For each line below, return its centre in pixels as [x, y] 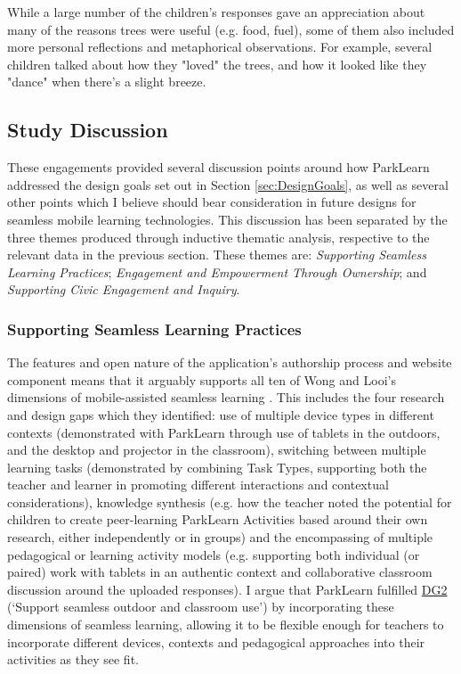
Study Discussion [88, 130]
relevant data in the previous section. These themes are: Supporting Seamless [217, 255]
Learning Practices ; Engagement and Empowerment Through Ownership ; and [217, 271]
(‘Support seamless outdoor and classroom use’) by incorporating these [201, 607]
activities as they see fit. [73, 659]
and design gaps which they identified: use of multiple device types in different [221, 414]
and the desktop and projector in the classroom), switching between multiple [217, 450]
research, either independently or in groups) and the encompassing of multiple [220, 537]
